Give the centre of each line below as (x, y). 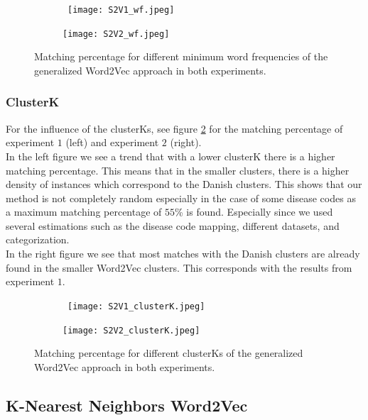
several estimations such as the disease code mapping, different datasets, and (173, 225)
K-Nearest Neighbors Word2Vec (127, 405)
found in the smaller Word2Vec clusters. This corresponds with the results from (179, 267)
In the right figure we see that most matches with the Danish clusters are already (183, 254)
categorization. (38, 239)
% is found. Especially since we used (254, 212)
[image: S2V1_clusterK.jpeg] (136, 306)
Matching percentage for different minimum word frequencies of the (181, 56)
